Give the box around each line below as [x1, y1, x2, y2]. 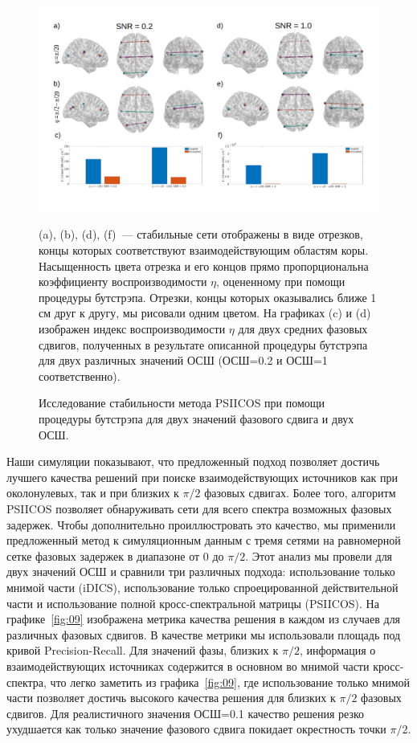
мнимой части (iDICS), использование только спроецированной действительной [6, 578, 399, 595]
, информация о [299, 642, 376, 659]
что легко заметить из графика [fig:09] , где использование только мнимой [50, 673, 410, 690]
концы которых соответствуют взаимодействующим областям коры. [39, 242, 369, 259]
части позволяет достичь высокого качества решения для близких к [6, 689, 336, 706]
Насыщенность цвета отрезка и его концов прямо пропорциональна [39, 257, 369, 274]
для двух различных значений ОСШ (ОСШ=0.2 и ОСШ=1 [39, 352, 328, 369]
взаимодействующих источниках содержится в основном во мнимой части [6, 657, 370, 674]
